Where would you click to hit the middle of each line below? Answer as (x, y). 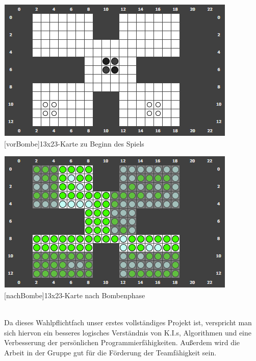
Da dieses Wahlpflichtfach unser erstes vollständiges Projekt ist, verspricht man (128, 322)
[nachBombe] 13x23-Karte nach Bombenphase (75, 295)
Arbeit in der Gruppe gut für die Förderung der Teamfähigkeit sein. (110, 352)
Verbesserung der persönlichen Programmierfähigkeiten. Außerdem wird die (122, 342)
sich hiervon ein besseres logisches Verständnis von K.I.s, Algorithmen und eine (128, 332)
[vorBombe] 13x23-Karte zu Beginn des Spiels (74, 143)
